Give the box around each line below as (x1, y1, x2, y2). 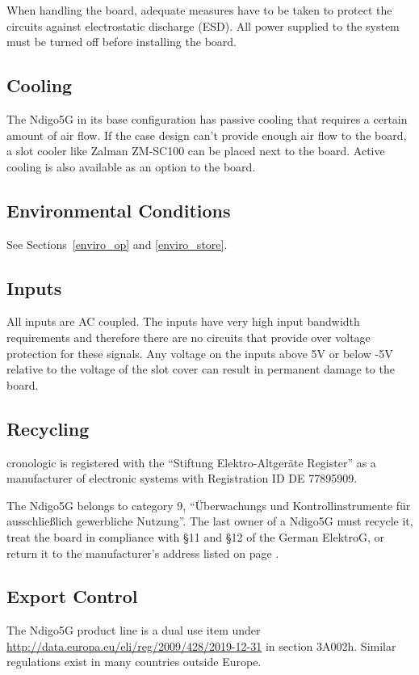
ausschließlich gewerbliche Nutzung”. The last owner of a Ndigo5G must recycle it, (6, 513, 413, 529)
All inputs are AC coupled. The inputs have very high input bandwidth (6, 313, 360, 330)
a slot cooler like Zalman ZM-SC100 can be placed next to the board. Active (6, 142, 385, 159)
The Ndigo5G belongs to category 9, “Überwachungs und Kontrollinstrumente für (6, 496, 411, 513)
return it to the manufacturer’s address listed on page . (6, 544, 279, 561)
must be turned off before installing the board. (6, 33, 237, 50)
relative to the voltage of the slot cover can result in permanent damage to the (6, 361, 395, 378)
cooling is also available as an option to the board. (6, 158, 256, 175)
